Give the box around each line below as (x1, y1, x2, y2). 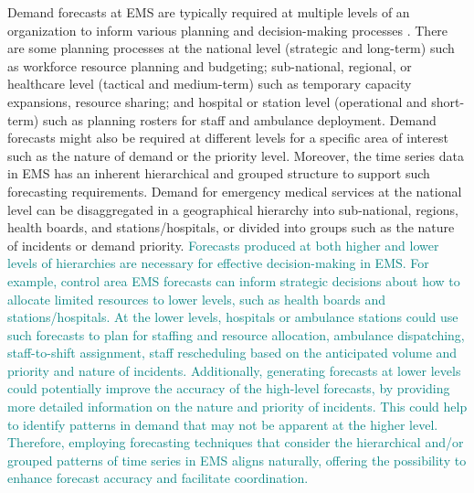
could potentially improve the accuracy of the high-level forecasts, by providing (7, 379, 450, 398)
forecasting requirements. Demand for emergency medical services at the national (7, 181, 462, 200)
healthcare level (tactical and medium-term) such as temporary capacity (7, 74, 412, 93)
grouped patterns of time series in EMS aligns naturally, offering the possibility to (7, 450, 467, 469)
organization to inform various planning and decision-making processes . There (7, 20, 448, 39)
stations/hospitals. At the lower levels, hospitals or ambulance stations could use (7, 307, 458, 327)
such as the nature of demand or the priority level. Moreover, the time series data (7, 145, 464, 165)
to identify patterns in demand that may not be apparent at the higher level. (7, 414, 438, 434)
